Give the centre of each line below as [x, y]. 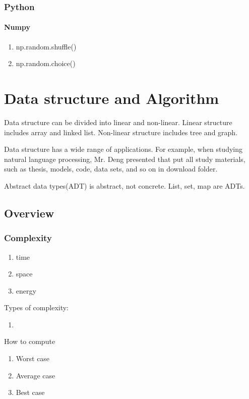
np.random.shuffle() [46, 46]
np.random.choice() [46, 63]
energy [26, 290]
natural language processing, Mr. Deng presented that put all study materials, [125, 159]
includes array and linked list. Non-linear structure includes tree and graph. [121, 132]
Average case [36, 375]
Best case [30, 392]
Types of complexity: [37, 307]
